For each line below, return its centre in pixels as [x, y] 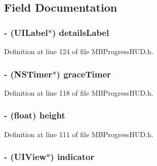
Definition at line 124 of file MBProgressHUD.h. [79, 51]
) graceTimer [84, 74]
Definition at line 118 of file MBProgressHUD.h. [79, 92]
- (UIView [25, 157]
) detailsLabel [81, 32]
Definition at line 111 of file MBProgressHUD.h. [79, 134]
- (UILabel [26, 32]
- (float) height [35, 115]
